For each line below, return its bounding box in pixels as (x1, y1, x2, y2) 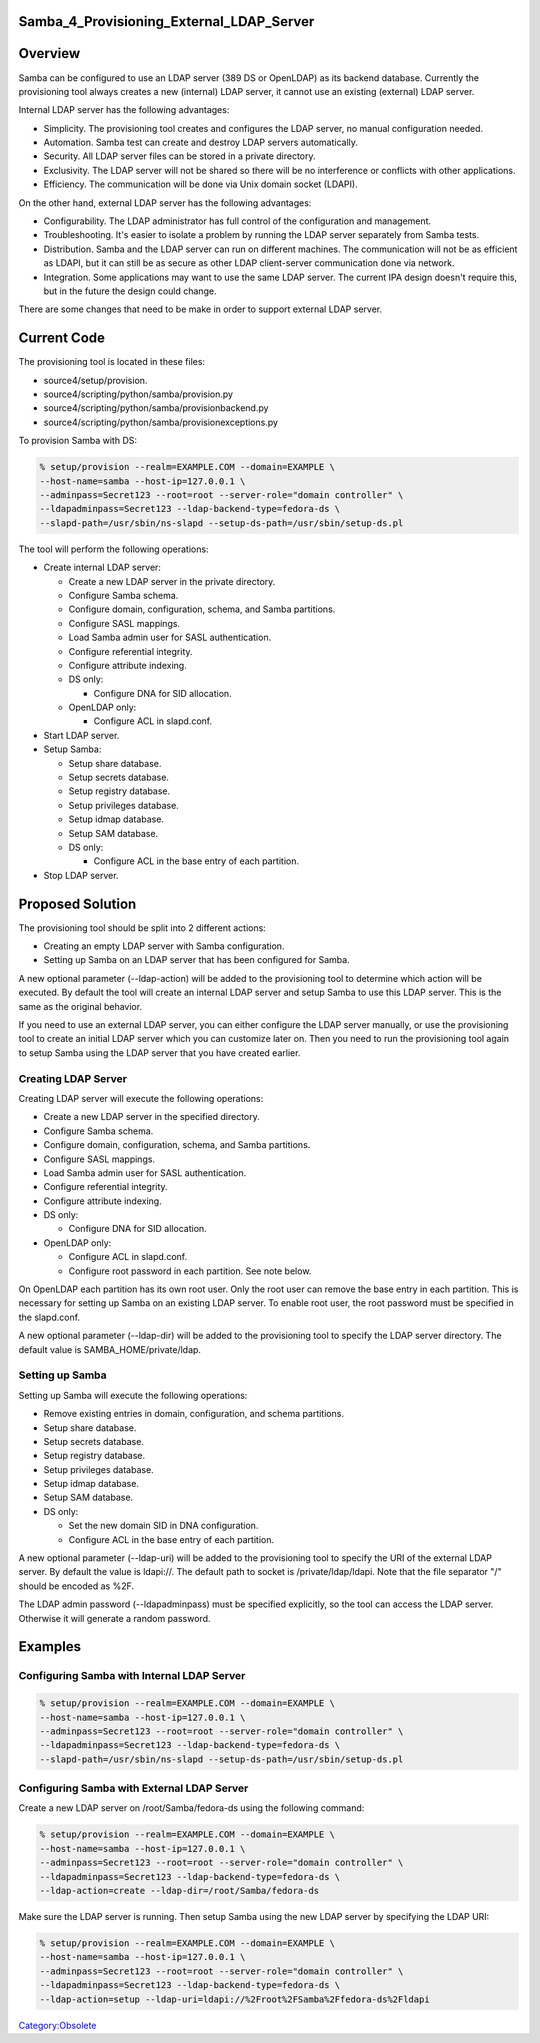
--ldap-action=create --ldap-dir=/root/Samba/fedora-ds (39, 1885, 320, 1896)
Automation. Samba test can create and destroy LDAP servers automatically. (43, 136, 359, 149)
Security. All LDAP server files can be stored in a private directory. (43, 150, 316, 162)
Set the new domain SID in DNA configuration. (68, 1520, 259, 1532)
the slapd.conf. (18, 1311, 80, 1323)
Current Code (18, 330, 105, 347)
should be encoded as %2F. (18, 1580, 135, 1592)
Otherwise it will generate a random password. (18, 1612, 211, 1624)
